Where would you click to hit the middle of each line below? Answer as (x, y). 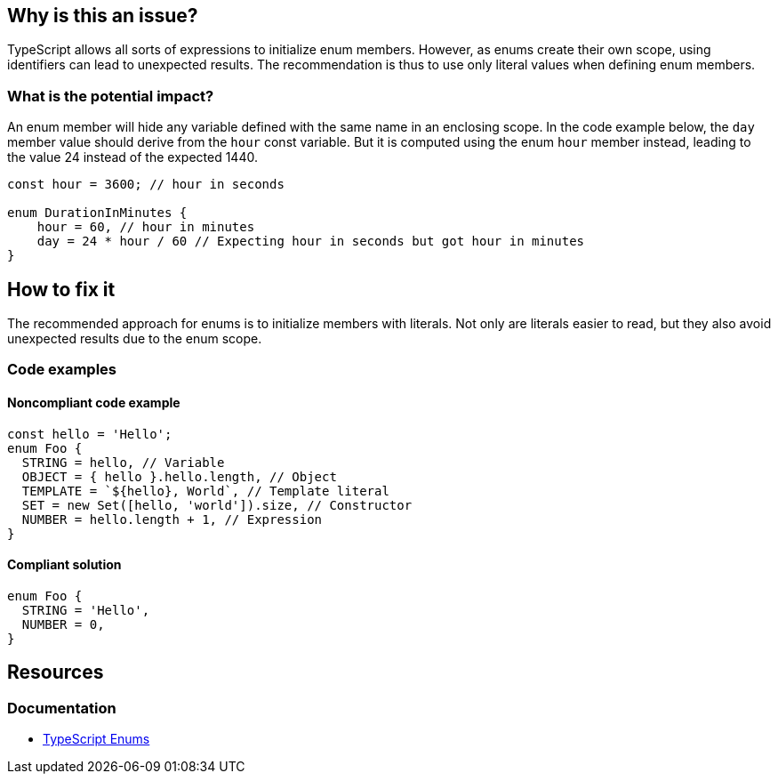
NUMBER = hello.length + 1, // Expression (172, 519)
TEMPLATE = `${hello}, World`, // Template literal (205, 491)
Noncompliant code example (94, 403)
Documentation (62, 708)
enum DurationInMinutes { (97, 213)
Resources (56, 672)
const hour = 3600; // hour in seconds (146, 185)
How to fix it (61, 289)
